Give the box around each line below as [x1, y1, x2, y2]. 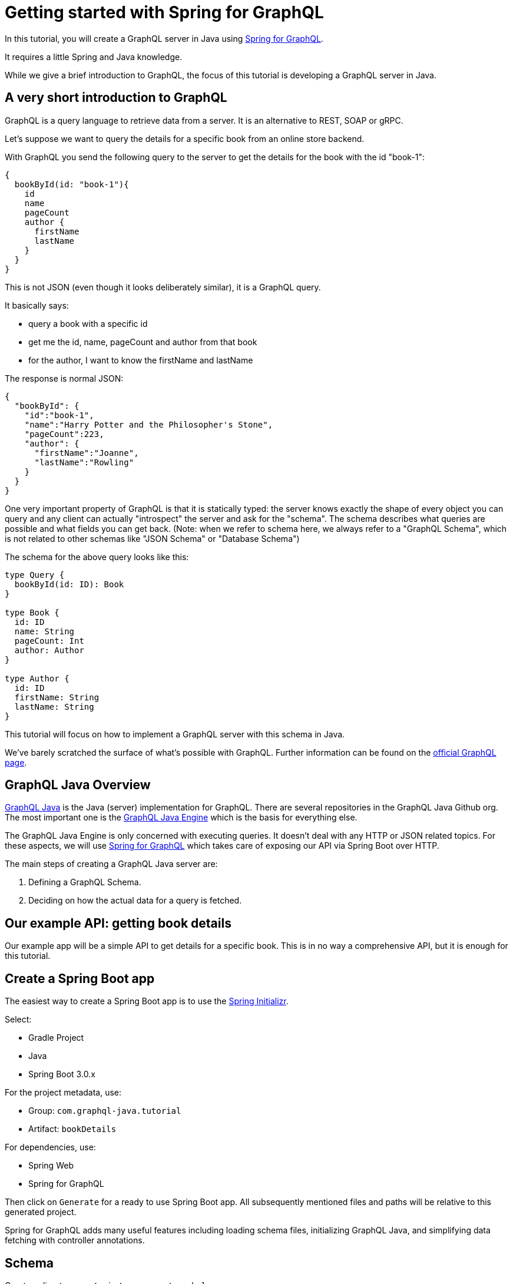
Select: [5, 1014, 32, 1025]
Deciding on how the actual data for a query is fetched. [28, 895, 242, 906]
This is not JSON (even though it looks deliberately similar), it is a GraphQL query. [5, 282, 321, 292]
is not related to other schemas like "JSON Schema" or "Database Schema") [5, 533, 300, 544]
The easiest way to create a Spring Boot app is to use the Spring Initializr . [5, 996, 289, 1007]
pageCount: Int [14, 636, 84, 646]
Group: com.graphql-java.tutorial [28, 1106, 181, 1116]
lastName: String [14, 701, 94, 712]
